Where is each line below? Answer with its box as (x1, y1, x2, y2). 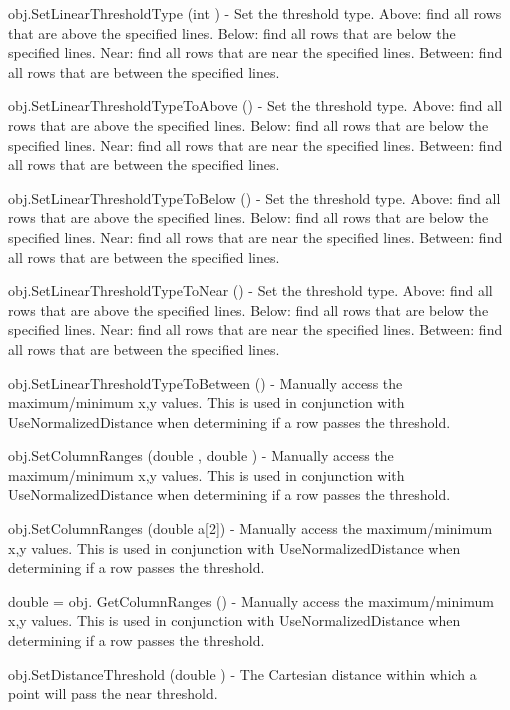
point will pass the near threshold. (8, 683, 218, 704)
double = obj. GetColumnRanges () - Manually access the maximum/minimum (8, 590, 494, 611)
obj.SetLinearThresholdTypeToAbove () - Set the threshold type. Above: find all (8, 95, 503, 116)
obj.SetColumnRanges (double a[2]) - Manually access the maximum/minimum (8, 518, 493, 539)
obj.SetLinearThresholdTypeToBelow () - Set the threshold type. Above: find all (8, 187, 501, 208)
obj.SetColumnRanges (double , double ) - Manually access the (8, 445, 394, 466)
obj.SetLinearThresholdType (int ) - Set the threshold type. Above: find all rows (8, 3, 502, 23)
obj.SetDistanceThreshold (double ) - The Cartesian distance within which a (8, 663, 477, 684)
